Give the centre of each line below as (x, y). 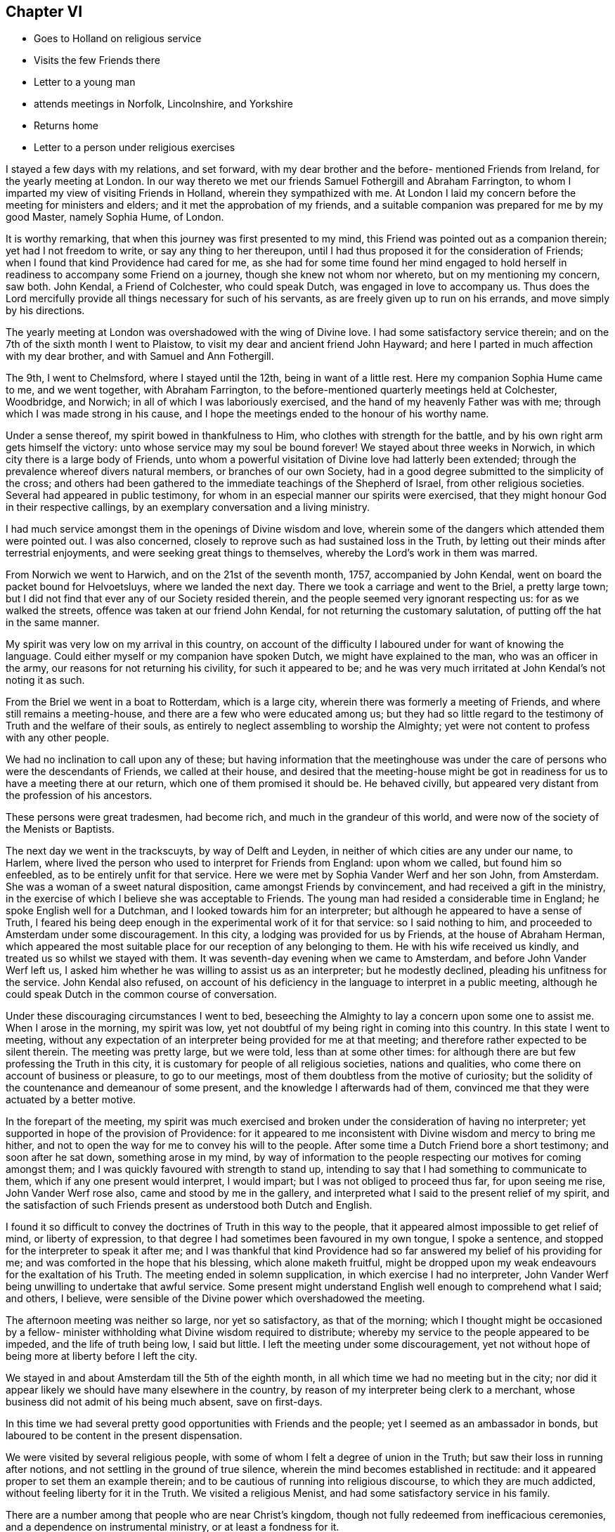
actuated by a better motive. (71, 1100)
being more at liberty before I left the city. (102, 1356)
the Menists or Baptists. (60, 829)
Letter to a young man (85, 82)
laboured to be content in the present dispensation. (124, 1436)
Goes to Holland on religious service (118, 39)
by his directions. (45, 311)
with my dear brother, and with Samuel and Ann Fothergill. (140, 356)
